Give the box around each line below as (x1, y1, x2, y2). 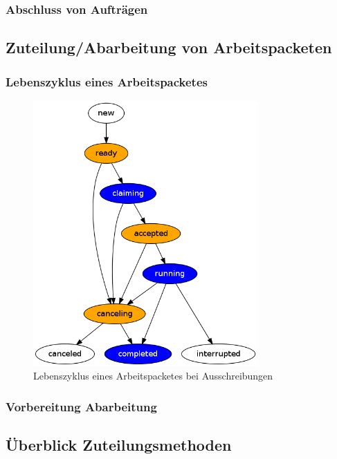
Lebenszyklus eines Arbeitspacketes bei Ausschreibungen (33, 368, 273, 383)
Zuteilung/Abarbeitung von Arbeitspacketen (6, 37, 332, 58)
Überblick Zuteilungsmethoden (6, 434, 232, 456)
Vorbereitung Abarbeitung (6, 397, 157, 415)
